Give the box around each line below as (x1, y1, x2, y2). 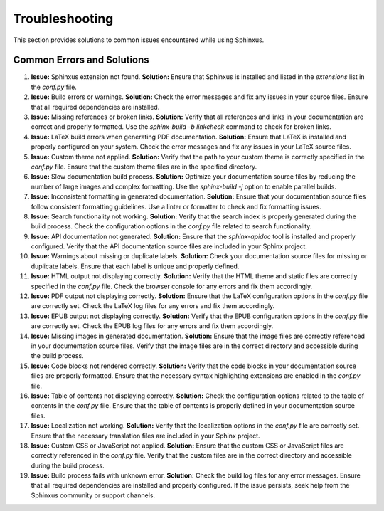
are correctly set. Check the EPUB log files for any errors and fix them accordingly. (31, 322, 274, 330)
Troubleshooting (13, 11, 114, 26)
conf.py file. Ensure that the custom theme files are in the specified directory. (31, 162, 257, 171)
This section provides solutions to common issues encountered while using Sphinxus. (13, 36, 265, 44)
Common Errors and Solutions (13, 54, 149, 66)
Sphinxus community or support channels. (31, 491, 156, 500)
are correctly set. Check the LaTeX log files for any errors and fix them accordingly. (31, 302, 275, 310)
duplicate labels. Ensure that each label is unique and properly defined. (31, 262, 240, 270)
